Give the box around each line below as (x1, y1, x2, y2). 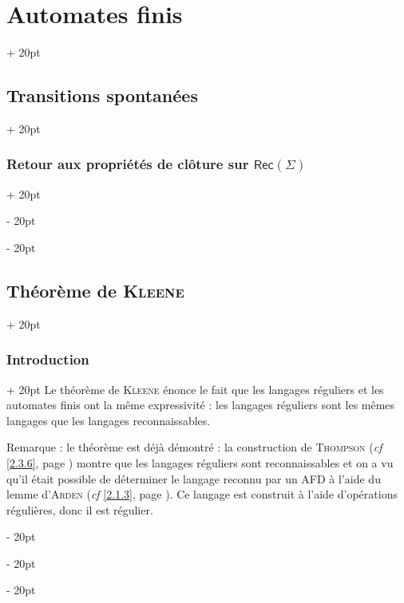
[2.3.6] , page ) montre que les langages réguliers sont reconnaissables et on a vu (6, 454, 394, 471)
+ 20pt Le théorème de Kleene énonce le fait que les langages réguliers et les (6, 380, 384, 397)
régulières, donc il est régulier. (6, 501, 153, 518)
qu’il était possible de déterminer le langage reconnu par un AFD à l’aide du (6, 470, 381, 487)
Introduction (6, 349, 89, 369)
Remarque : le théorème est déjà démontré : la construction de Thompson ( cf (6, 439, 382, 455)
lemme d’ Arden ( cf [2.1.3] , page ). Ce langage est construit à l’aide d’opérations (6, 486, 398, 503)
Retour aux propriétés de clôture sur (6, 154, 249, 174)
